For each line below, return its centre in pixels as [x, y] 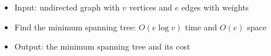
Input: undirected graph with [67, 7]
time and [201, 27]
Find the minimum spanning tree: [75, 27]
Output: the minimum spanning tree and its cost [102, 46]
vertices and [150, 7]
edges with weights [215, 7]
